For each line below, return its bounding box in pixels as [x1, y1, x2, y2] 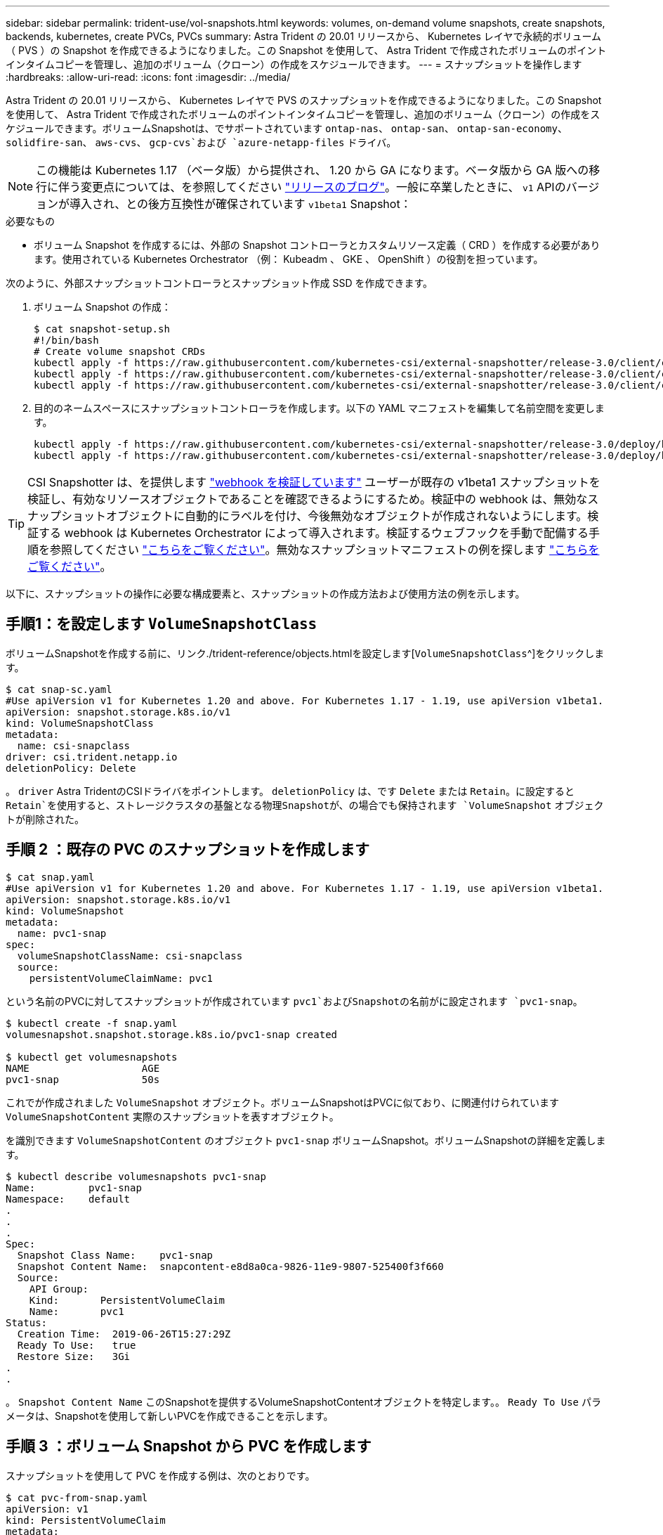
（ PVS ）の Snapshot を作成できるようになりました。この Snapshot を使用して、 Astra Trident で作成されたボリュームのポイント [6, 44, 607, 56]
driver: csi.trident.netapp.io [6, 751, 178, 763]
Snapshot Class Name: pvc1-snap [17, 1249, 214, 1261]
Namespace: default [6, 1193, 131, 1205]
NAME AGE [6, 1062, 160, 1074]
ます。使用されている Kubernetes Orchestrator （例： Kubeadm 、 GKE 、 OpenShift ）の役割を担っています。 [34, 253, 544, 265]
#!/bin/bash [34, 335, 99, 346]
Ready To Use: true [17, 1339, 136, 1351]
